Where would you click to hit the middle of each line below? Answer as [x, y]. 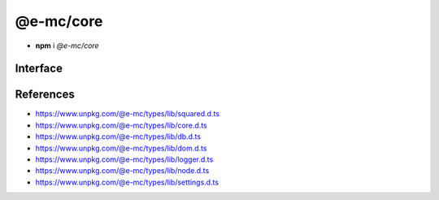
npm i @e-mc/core [67, 46]
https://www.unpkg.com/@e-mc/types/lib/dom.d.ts [121, 148]
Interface [39, 69]
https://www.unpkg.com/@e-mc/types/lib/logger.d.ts [124, 159]
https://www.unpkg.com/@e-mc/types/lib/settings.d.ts [127, 182]
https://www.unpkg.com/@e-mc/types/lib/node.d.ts [122, 171]
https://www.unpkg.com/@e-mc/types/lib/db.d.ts [118, 137]
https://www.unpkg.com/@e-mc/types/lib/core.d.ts [121, 125]
